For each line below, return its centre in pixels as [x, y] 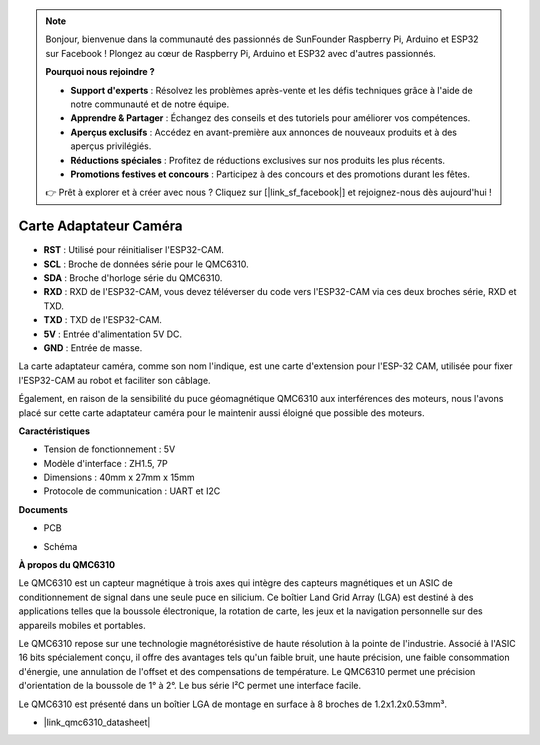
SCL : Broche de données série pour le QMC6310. [146, 264]
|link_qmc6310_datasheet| [97, 722]
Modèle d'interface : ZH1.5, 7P [106, 463]
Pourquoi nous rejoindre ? [100, 72]
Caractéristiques [54, 431]
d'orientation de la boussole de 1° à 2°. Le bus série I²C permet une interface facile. [190, 686]
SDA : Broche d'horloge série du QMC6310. [133, 277]
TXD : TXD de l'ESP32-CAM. [102, 320]
